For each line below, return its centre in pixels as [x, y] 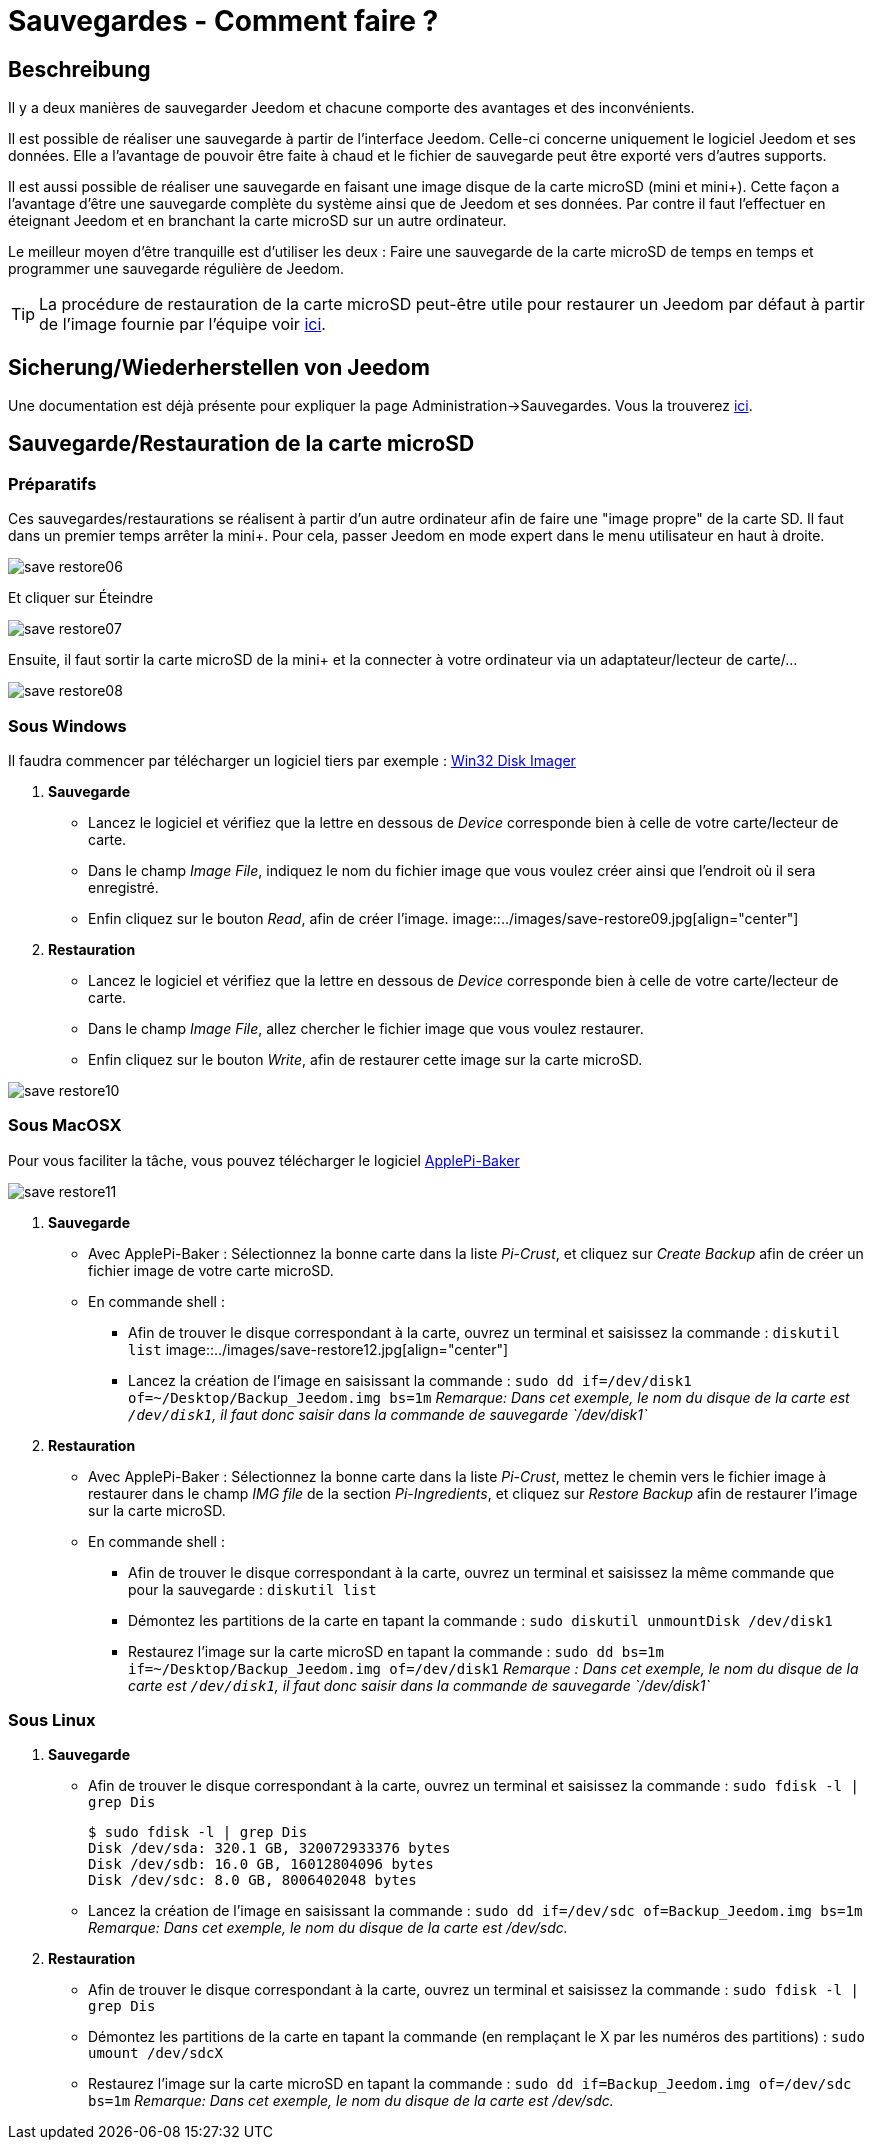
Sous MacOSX [65, 1125]
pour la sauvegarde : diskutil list [252, 1589]
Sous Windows [67, 725]
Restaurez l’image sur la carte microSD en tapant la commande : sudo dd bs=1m [396, 1651]
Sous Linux [52, 1720]
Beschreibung [79, 69]
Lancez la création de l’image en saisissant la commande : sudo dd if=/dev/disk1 [410, 1380]
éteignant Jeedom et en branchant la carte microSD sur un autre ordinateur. [257, 221]
